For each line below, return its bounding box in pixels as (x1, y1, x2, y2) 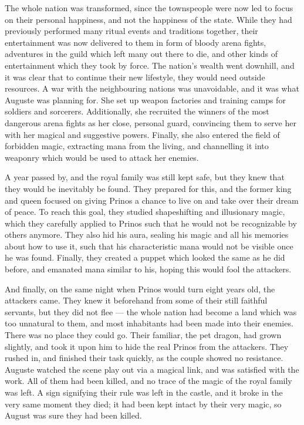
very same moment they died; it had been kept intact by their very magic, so (5, 397, 282, 410)
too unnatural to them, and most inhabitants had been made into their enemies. (5, 317, 293, 329)
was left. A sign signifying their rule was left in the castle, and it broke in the (5, 386, 283, 398)
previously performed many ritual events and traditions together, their (5, 25, 258, 37)
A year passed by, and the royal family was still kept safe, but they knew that (5, 171, 285, 183)
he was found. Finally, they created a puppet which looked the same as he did (5, 251, 285, 264)
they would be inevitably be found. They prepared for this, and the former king (5, 182, 292, 194)
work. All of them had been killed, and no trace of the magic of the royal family (5, 375, 292, 387)
